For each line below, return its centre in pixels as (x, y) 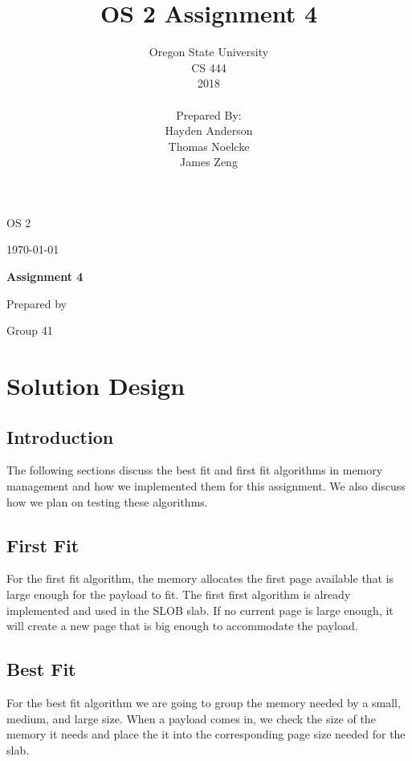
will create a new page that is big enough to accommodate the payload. (182, 626)
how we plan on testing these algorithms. (107, 501)
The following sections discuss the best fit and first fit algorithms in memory (195, 470)
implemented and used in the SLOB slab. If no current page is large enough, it (200, 610)
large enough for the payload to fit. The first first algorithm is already (179, 594)
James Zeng (209, 162)
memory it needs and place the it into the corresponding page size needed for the (206, 734)
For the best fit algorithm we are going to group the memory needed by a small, (204, 702)
